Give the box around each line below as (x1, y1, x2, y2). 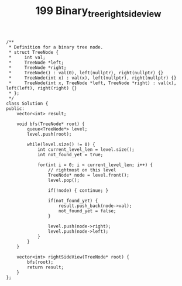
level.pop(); (47, 177, 80, 183)
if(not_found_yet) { (47, 198, 98, 204)
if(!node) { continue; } (47, 187, 109, 194)
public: (6, 105, 25, 112)
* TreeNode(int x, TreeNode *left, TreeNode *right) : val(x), (8, 80, 177, 86)
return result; (27, 264, 64, 270)
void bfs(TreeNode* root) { (16, 121, 85, 127)
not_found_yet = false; (58, 208, 116, 214)
